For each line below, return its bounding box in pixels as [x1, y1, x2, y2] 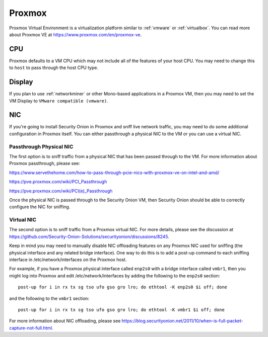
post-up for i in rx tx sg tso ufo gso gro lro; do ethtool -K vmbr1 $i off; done [18, 307, 225, 313]
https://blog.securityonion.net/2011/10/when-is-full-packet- [122, 318, 243, 324]
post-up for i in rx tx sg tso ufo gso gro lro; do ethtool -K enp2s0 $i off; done [18, 284, 228, 290]
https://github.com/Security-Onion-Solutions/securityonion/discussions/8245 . [9, 234, 170, 240]
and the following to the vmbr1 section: [9, 295, 89, 301]
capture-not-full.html [9, 325, 52, 331]
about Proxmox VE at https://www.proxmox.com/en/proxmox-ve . [9, 31, 142, 37]
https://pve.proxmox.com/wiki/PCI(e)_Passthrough [9, 188, 113, 194]
